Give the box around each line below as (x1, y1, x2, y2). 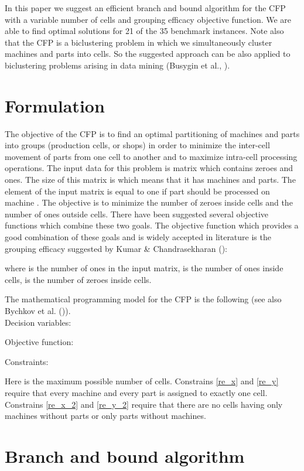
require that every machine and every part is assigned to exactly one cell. (5, 386, 268, 398)
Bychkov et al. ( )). (5, 305, 71, 316)
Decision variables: (5, 316, 71, 328)
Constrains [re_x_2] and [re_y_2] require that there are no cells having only (5, 398, 283, 410)
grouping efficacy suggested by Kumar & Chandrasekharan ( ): (5, 242, 227, 254)
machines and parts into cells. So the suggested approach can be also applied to (5, 47, 291, 60)
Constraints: (5, 355, 49, 367)
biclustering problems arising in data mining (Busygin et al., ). (5, 59, 230, 71)
